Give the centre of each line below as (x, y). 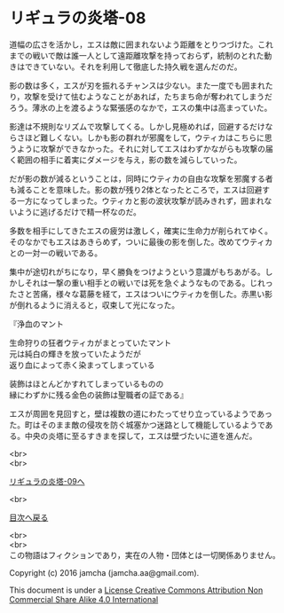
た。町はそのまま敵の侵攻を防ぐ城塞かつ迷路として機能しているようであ (141, 424)
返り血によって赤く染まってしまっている (82, 365)
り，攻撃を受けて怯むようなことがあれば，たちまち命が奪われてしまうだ (141, 96)
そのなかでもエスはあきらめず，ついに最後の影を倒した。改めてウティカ (141, 241)
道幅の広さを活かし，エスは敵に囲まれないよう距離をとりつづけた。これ (141, 44)
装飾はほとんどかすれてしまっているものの (87, 383)
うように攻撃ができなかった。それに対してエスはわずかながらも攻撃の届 (141, 148)
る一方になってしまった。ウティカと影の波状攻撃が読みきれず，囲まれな (141, 200)
